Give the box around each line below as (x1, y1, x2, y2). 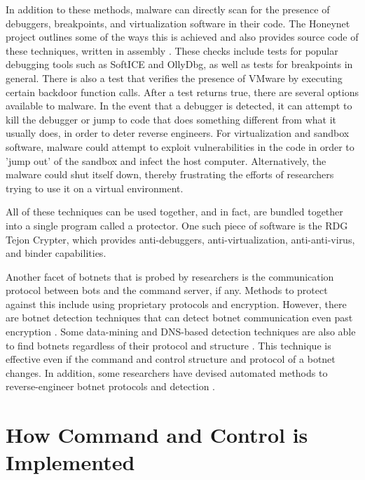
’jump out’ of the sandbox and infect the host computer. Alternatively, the (6, 153, 326, 168)
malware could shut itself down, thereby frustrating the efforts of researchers (6, 167, 334, 182)
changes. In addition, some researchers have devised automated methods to (6, 365, 328, 380)
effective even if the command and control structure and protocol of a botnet (6, 352, 336, 366)
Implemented (6, 448, 135, 476)
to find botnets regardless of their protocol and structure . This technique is (6, 338, 331, 352)
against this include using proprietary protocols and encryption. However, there (6, 296, 347, 311)
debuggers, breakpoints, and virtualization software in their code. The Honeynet (6, 15, 350, 30)
